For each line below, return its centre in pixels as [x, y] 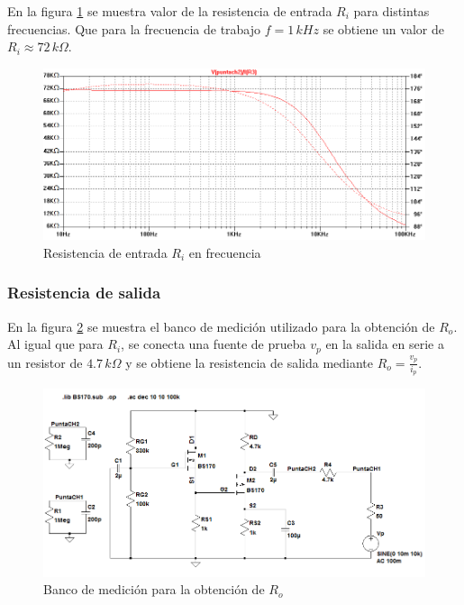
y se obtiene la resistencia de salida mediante [249, 362]
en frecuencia [225, 252]
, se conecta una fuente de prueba [214, 344]
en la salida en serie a [385, 344]
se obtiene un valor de [383, 28]
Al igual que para [55, 344]
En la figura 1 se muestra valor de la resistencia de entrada [170, 11]
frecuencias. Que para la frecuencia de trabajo [134, 28]
